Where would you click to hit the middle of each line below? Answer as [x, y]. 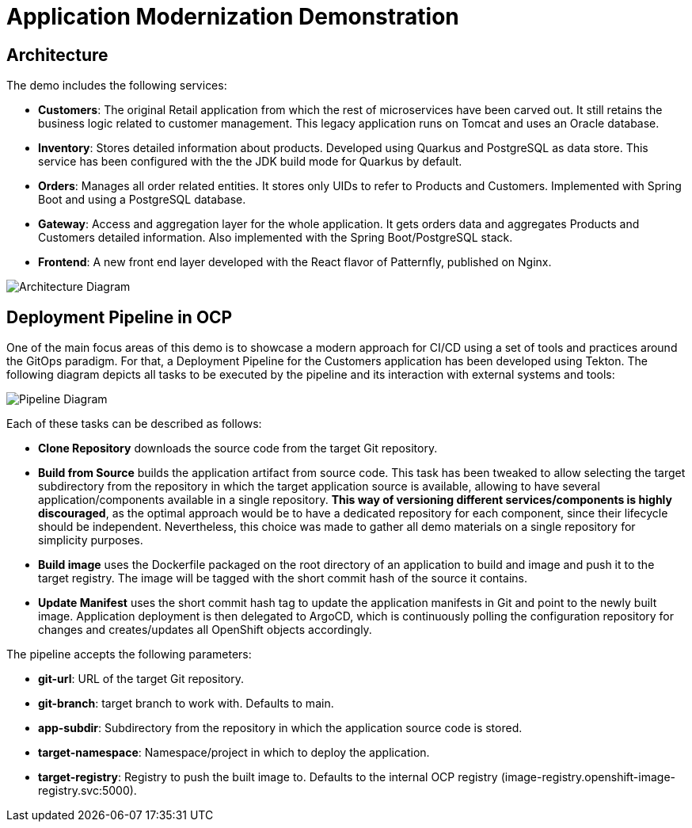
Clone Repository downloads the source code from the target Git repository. [238, 448]
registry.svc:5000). [87, 791]
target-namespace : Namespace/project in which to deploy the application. [234, 753]
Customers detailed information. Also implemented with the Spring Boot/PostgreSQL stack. [276, 238]
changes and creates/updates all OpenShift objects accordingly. [205, 630]
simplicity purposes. [91, 540]
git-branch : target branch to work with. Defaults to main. [186, 704]
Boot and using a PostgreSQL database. [142, 200]
